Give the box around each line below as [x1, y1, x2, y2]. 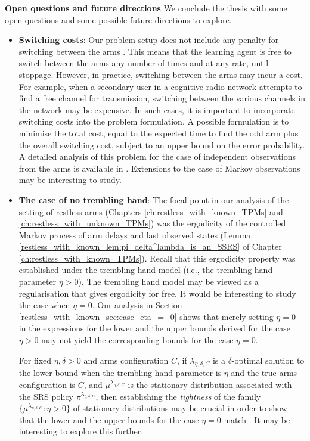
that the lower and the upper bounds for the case [18, 413, 199, 426]
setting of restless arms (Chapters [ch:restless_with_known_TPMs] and [18, 205, 283, 218]
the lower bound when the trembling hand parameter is [18, 367, 222, 379]
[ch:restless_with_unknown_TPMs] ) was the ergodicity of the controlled [18, 217, 286, 229]
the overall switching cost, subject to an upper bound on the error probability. [18, 138, 305, 151]
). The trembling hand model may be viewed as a [78, 275, 259, 288]
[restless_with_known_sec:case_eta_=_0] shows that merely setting [18, 310, 274, 322]
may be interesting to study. [18, 173, 122, 186]
